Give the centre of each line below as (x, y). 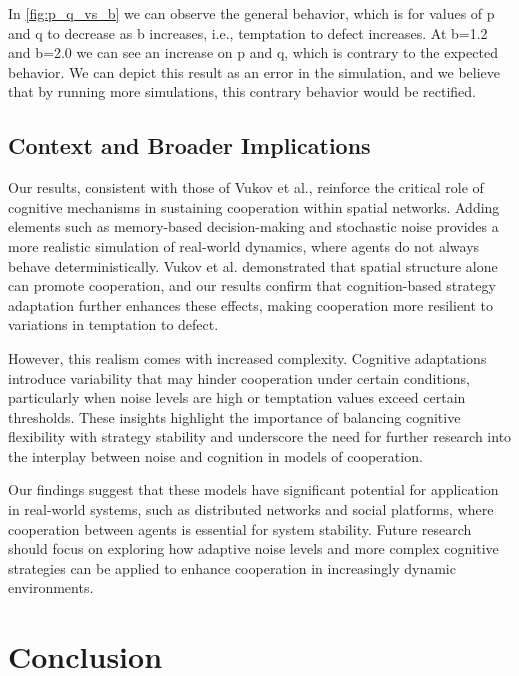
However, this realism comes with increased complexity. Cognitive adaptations (247, 357)
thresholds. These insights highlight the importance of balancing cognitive (234, 416)
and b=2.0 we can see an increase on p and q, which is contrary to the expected (253, 52)
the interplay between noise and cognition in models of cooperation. (215, 455)
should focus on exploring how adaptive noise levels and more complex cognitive (253, 548)
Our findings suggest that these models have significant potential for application (253, 489)
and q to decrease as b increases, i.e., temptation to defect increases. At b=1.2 (248, 32)
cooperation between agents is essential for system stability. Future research (240, 528)
